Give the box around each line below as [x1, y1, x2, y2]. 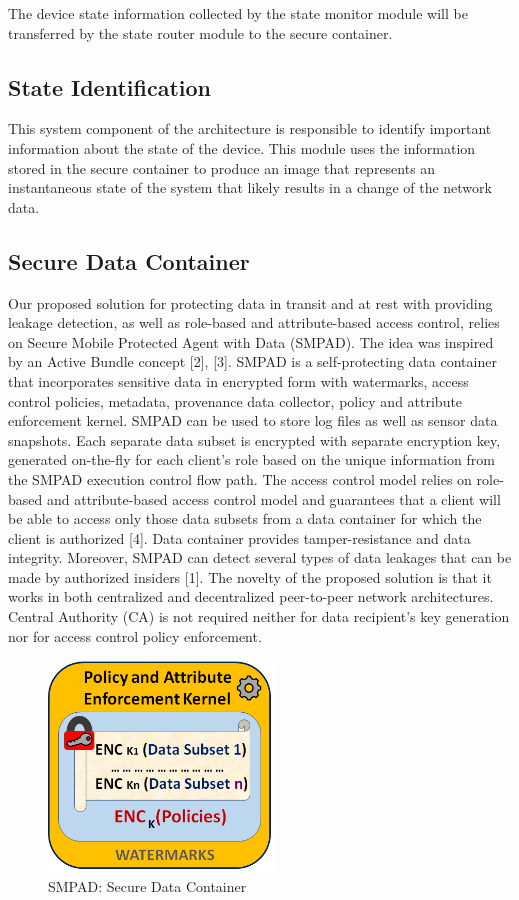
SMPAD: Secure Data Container [48, 876, 247, 897]
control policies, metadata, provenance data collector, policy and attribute [8, 390, 463, 411]
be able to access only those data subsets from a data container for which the [8, 508, 482, 529]
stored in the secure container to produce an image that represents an [8, 157, 436, 178]
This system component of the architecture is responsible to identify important [8, 118, 492, 139]
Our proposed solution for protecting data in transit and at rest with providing [8, 292, 493, 313]
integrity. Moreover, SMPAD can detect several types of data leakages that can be [8, 547, 512, 568]
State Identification [8, 71, 211, 102]
